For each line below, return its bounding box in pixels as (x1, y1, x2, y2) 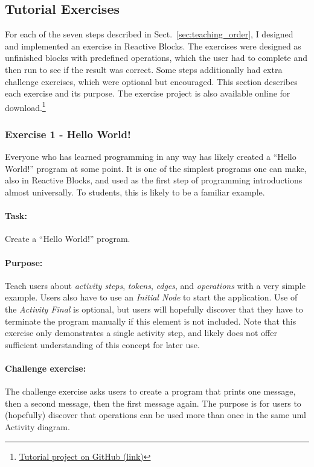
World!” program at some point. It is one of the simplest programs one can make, (5, 162, 307, 174)
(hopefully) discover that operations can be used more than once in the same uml (5, 408, 306, 421)
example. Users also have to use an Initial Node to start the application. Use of (5, 291, 298, 303)
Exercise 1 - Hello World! (5, 126, 131, 141)
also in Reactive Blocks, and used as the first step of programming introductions (5, 174, 303, 186)
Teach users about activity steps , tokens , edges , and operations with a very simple (5, 279, 306, 291)
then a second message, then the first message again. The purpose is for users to (5, 396, 301, 409)
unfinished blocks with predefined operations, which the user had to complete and (5, 51, 307, 64)
